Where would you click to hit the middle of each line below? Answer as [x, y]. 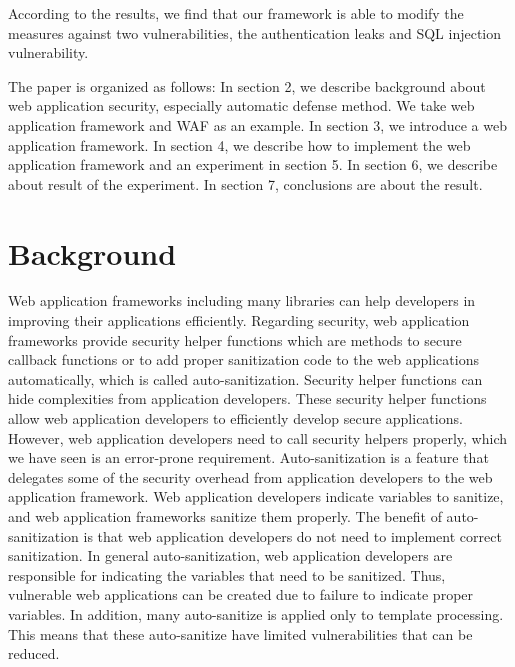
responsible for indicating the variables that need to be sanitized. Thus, [227, 574]
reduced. [34, 653]
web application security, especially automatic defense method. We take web [241, 105]
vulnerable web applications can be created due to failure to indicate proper [241, 594]
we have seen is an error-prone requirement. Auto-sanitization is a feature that [248, 457]
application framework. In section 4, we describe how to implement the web [239, 144]
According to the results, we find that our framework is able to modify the [236, 13]
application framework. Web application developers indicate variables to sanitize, [256, 496]
